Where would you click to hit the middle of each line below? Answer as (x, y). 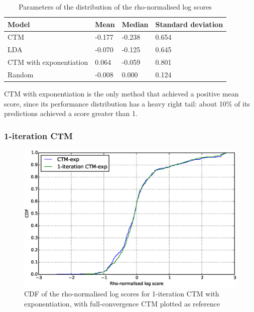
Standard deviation (189, 24)
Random (21, 74)
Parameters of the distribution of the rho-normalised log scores (115, 7)
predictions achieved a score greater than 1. (71, 113)
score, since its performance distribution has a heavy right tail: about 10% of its (127, 103)
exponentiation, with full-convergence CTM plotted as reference (122, 303)
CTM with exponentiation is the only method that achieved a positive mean (121, 94)
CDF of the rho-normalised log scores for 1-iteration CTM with (122, 294)
